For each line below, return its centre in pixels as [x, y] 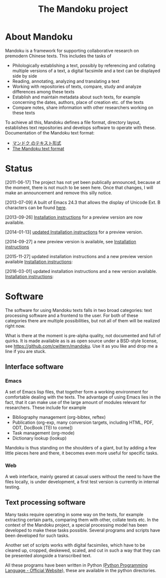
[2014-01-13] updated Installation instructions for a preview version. [74, 232]
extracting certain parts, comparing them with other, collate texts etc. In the [82, 520]
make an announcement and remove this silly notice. [59, 193]
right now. [15, 326]
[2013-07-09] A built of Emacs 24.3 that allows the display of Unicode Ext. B [83, 202]
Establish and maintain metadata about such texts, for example [76, 97]
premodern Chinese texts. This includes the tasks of [58, 56]
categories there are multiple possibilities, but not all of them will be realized [83, 320]
